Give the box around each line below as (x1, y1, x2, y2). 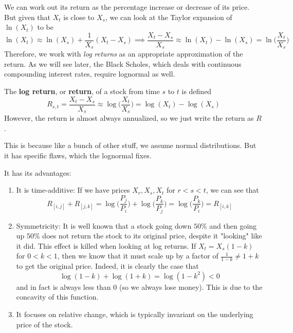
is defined (181, 86, 212, 97)
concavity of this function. (16, 291, 99, 302)
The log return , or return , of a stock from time (4, 86, 160, 97)
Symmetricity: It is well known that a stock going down (16, 220, 192, 231)
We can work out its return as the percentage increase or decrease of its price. (4, 2, 250, 12)
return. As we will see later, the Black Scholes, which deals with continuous (4, 58, 242, 69)
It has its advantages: (4, 167, 71, 178)
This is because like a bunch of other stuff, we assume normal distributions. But (4, 140, 257, 151)
